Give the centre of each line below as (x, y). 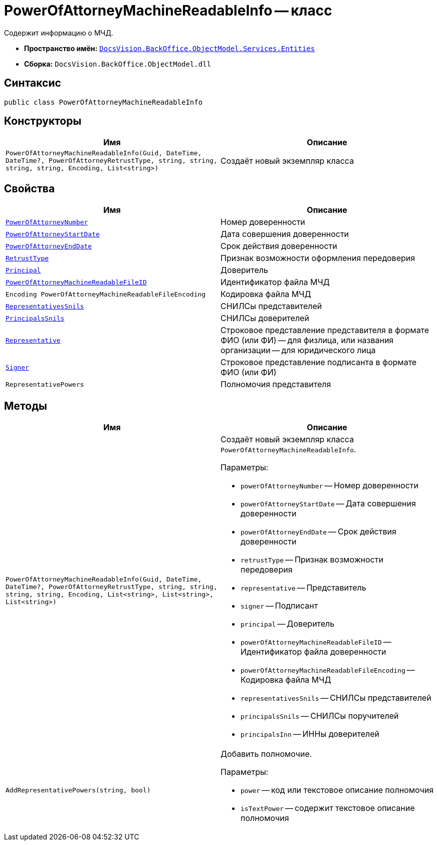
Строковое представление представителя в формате (325, 330)
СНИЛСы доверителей (265, 318)
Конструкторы (43, 121)
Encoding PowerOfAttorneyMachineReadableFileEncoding (106, 294)
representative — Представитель (303, 588)
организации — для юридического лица (298, 350)
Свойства (30, 188)
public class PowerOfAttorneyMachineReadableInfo (103, 102)
